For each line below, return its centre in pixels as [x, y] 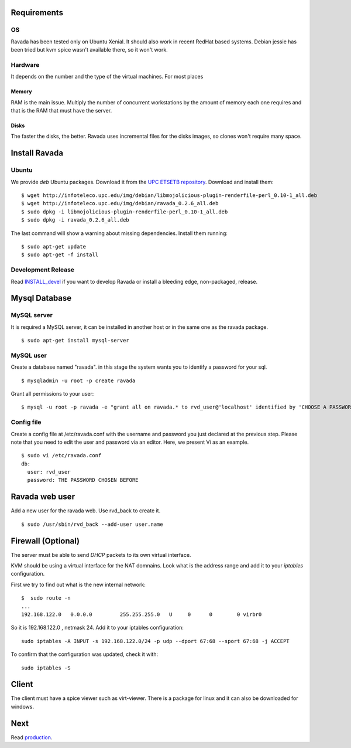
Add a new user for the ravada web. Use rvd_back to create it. [86, 511]
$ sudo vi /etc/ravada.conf [61, 455]
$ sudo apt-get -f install [60, 255]
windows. [23, 706]
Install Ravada [37, 153]
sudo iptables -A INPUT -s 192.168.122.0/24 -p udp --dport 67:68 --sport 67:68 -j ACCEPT [155, 641]
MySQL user [29, 355]
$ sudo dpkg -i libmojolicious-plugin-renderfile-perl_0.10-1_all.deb [125, 212]
